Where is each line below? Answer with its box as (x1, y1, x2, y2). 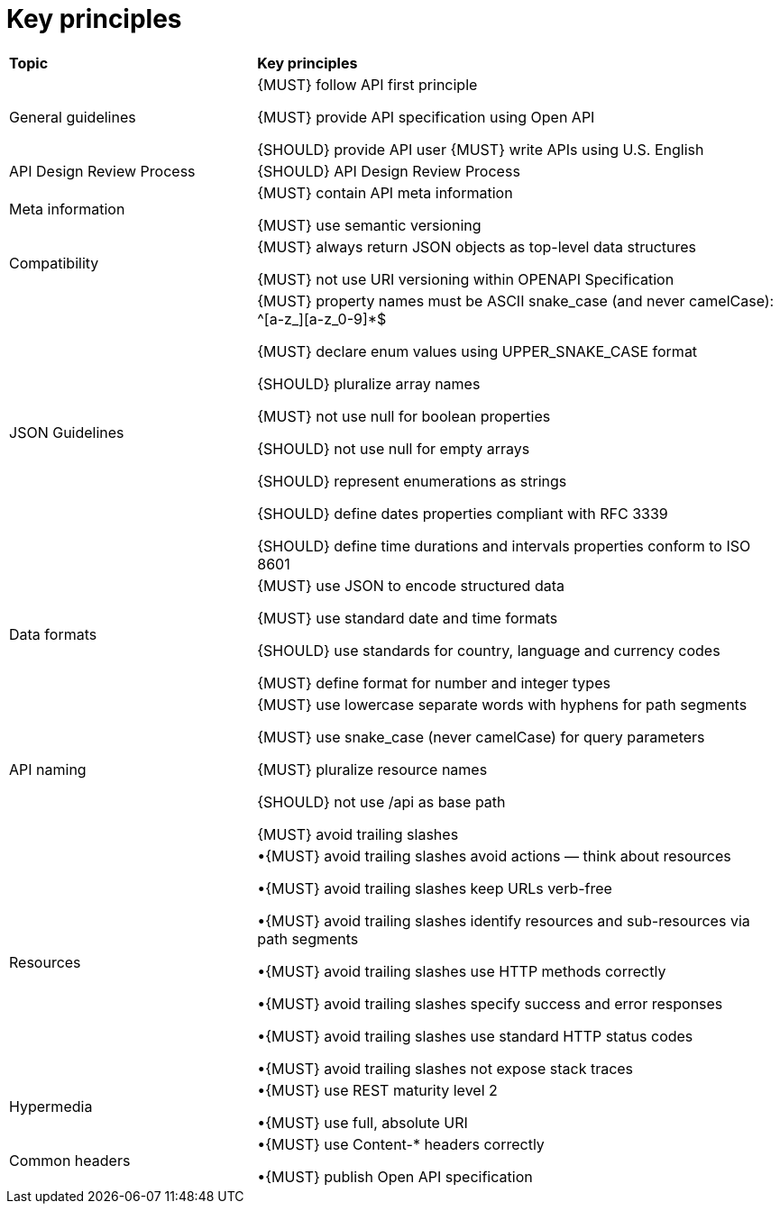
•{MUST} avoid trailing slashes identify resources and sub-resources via (257, 911, 750, 930)
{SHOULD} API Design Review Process (257, 161, 520, 180)
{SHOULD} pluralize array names (257, 374, 481, 393)
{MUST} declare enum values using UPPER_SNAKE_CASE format (257, 341, 698, 360)
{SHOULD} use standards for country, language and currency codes (257, 641, 720, 660)
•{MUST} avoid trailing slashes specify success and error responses (257, 994, 723, 1013)
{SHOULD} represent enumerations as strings (257, 471, 567, 490)
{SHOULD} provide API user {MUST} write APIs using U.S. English (257, 140, 704, 159)
